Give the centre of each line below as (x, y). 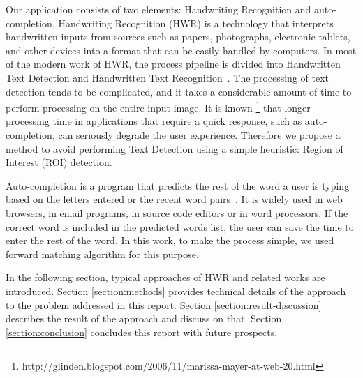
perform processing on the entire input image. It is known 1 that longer (158, 106)
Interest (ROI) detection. (59, 162)
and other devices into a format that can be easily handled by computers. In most (181, 50)
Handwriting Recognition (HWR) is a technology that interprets (196, 23)
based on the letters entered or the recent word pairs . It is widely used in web (174, 199)
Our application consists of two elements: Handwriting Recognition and (158, 9)
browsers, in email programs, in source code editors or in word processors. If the (177, 212)
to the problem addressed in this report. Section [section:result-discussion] (164, 304)
